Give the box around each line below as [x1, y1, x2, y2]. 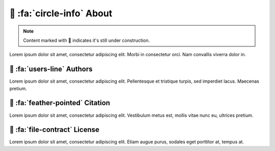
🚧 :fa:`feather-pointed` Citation [9, 98, 111, 107]
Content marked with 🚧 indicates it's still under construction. [23, 37, 150, 43]
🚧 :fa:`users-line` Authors [9, 65, 93, 73]
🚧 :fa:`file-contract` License [9, 125, 99, 134]
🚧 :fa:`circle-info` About [9, 8, 113, 19]
